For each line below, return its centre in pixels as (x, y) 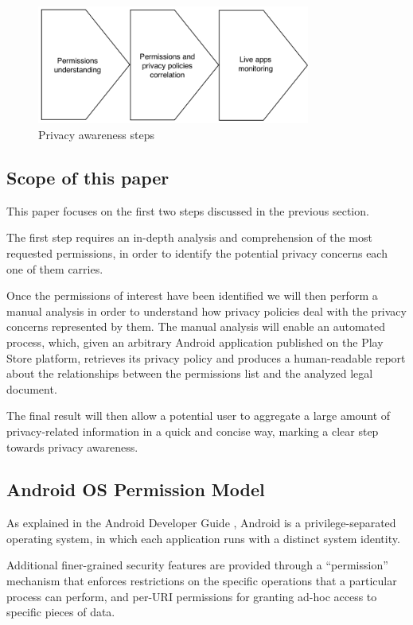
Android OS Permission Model (136, 489)
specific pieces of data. (61, 612)
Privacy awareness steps (96, 134)
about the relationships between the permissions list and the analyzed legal (190, 373)
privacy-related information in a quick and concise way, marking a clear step (193, 431)
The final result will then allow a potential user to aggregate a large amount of (199, 415)
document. (32, 388)
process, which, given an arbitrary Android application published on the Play (195, 342)
